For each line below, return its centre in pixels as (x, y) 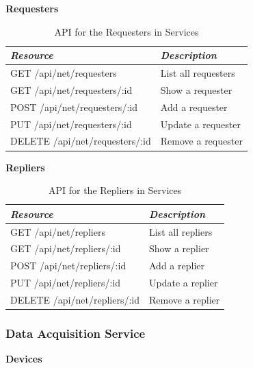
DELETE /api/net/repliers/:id (75, 299)
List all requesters (198, 73)
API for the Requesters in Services (126, 31)
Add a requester (194, 107)
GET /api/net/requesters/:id (71, 89)
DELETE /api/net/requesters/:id (81, 141)
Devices (24, 359)
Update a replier (184, 283)
